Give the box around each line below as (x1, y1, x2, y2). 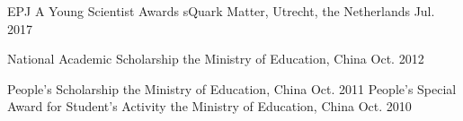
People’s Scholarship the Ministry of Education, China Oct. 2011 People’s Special (7, 79, 457, 98)
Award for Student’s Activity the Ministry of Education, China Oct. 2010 (7, 97, 412, 116)
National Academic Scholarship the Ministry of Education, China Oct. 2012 (7, 49, 424, 68)
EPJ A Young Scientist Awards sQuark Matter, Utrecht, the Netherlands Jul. (7, 2, 435, 20)
